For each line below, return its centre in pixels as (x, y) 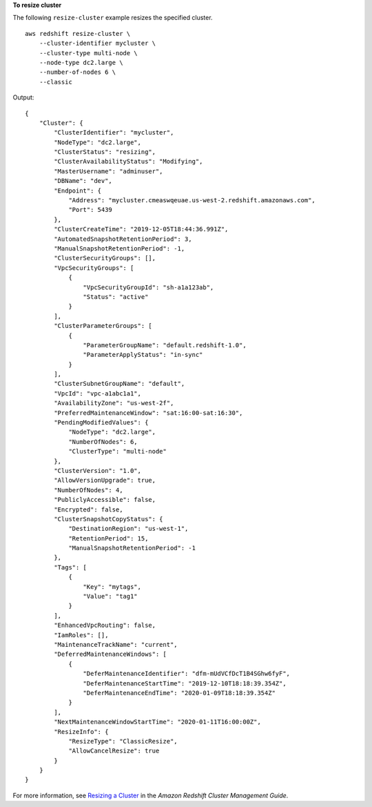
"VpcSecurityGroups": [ (94, 268)
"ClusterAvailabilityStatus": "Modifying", (128, 162)
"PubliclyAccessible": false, (105, 500)
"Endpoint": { (78, 191)
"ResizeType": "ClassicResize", (123, 741)
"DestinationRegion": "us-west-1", (128, 529)
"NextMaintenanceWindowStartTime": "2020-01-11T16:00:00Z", (157, 722)
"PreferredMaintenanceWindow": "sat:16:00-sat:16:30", (148, 413)
